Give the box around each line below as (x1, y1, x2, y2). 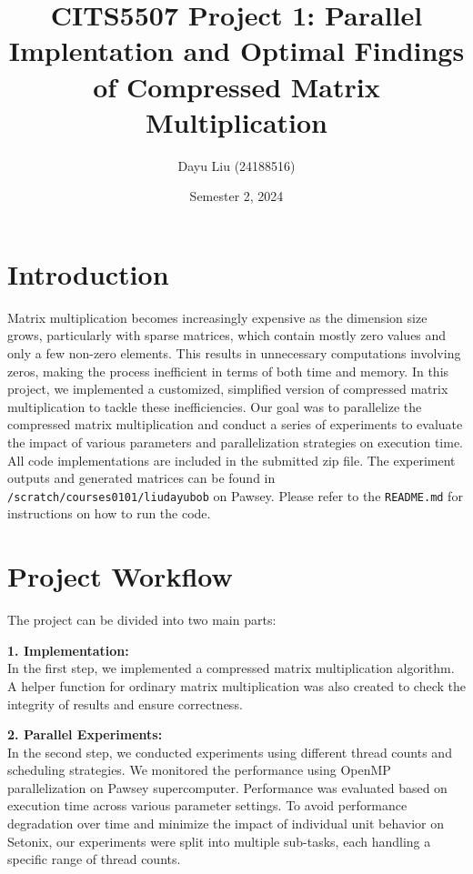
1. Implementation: (7, 640, 129, 659)
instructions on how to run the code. (7, 504, 211, 523)
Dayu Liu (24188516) (177, 156, 296, 175)
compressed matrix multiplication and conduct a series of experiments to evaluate (7, 415, 463, 434)
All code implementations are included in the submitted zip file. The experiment (7, 450, 456, 469)
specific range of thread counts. (7, 849, 181, 869)
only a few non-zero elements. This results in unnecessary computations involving (7, 344, 461, 362)
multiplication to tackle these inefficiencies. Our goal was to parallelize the (7, 397, 422, 416)
